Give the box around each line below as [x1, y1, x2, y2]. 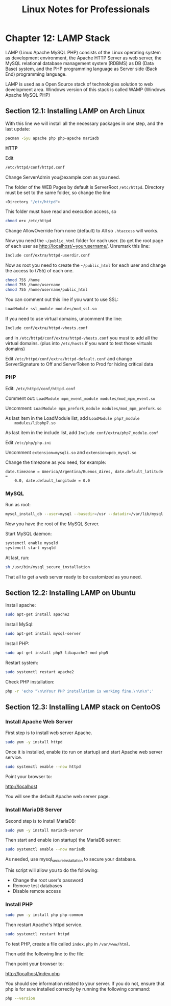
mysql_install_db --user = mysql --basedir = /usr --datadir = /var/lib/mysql [5, 511, 163, 517]
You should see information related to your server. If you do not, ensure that [5, 980, 165, 987]
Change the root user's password [12, 877, 83, 884]
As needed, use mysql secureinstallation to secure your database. [5, 856, 137, 864]
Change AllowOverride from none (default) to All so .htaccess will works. [5, 228, 159, 234]
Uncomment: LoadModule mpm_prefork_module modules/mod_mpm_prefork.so [5, 405, 162, 411]
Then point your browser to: [5, 961, 64, 967]
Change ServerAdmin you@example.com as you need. [5, 174, 120, 180]
